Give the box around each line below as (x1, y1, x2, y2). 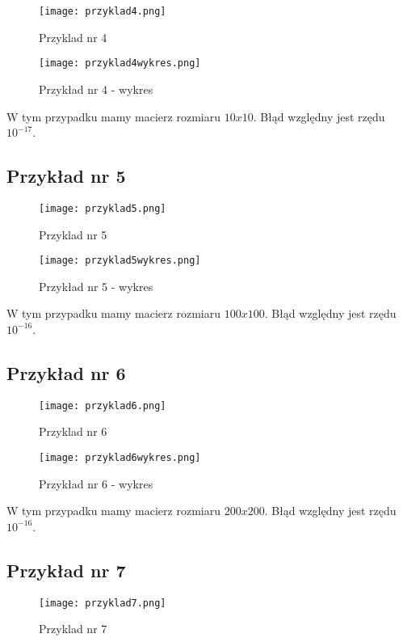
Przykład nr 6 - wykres (39, 475, 153, 492)
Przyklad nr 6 (39, 423, 107, 440)
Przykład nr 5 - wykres (39, 277, 153, 294)
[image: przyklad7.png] (39, 597, 166, 609)
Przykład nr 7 (6, 557, 126, 582)
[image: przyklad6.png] (39, 399, 166, 412)
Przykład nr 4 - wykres (39, 80, 153, 97)
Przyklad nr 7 (39, 620, 107, 637)
